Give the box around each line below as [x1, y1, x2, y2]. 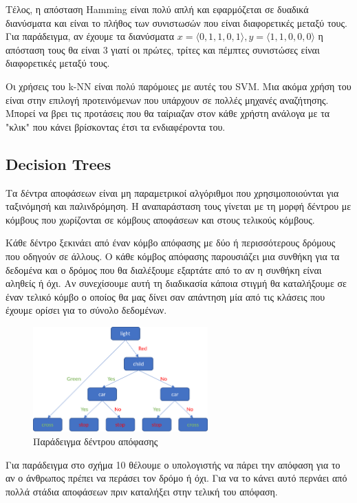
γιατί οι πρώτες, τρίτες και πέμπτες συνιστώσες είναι [111, 42, 320, 56]
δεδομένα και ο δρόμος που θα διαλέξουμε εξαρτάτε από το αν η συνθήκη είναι [6, 262, 322, 277]
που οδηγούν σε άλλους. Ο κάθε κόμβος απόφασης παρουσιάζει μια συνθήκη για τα [6, 248, 340, 263]
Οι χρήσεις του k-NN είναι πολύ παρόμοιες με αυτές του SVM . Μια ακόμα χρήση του [6, 78, 351, 93]
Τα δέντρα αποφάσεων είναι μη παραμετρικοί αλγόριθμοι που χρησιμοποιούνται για [6, 185, 339, 200]
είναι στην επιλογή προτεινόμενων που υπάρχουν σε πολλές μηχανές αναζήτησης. [6, 92, 329, 107]
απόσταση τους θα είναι [6, 42, 100, 56]
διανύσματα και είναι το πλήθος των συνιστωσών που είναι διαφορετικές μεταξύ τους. [6, 15, 347, 30]
